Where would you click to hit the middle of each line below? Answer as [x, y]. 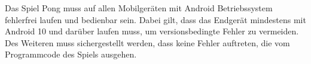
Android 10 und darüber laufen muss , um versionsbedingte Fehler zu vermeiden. [152, 31]
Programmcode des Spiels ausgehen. [71, 54]
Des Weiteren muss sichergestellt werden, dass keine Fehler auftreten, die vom [147, 42]
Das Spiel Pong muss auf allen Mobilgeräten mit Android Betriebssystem [139, 8]
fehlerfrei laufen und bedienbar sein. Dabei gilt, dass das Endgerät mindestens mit [155, 19]
